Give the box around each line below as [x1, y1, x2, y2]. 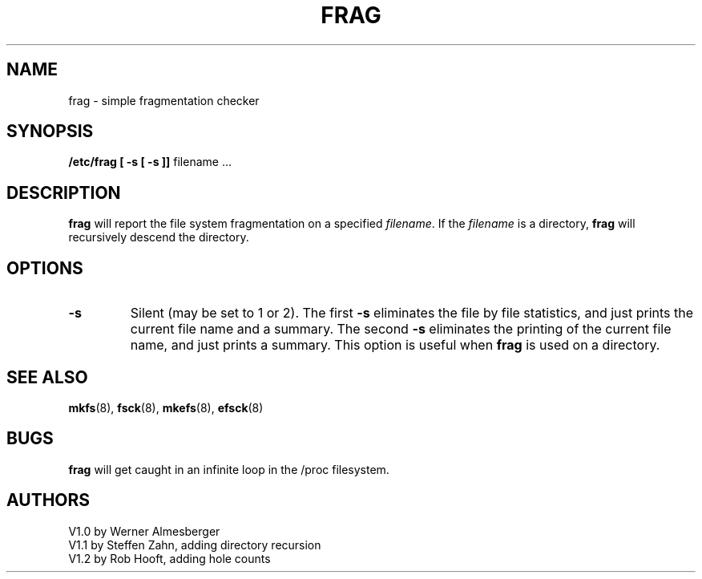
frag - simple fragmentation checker [68, 93, 260, 107]
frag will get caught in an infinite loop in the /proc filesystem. [68, 462, 389, 476]
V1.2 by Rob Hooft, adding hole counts [68, 551, 271, 565]
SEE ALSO [6, 366, 88, 387]
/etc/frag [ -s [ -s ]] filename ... [68, 155, 232, 169]
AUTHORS [6, 490, 91, 511]
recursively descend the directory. [68, 230, 249, 245]
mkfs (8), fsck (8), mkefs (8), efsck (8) [68, 400, 264, 415]
